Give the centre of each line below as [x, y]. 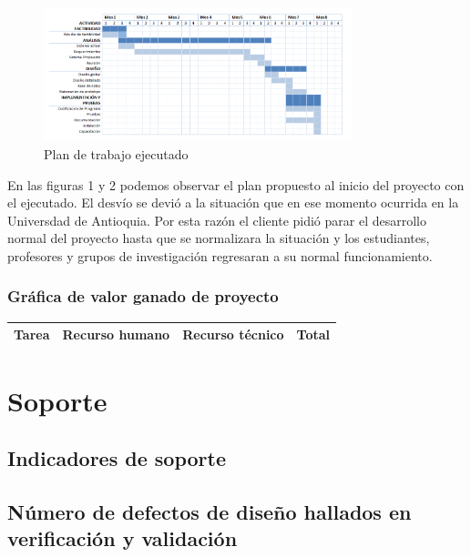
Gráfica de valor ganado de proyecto [143, 296]
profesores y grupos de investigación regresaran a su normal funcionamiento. [220, 255]
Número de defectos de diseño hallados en [210, 511]
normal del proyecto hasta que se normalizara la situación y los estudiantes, [219, 238]
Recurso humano [116, 334]
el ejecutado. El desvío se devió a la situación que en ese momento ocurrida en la [233, 203]
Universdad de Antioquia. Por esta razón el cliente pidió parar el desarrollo [217, 220]
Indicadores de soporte [117, 458]
